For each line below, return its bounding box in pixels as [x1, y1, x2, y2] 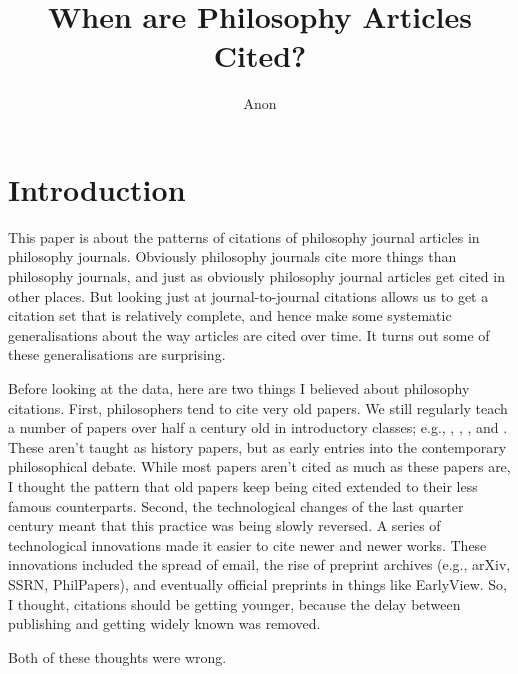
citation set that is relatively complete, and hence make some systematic [8, 305, 452, 326]
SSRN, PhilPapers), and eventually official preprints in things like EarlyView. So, [8, 573, 508, 594]
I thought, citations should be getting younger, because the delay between [8, 593, 461, 614]
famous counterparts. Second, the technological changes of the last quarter [8, 495, 464, 516]
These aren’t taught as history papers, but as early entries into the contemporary [8, 436, 507, 457]
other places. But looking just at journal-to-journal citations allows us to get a [8, 285, 489, 306]
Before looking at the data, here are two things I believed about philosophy [8, 378, 470, 398]
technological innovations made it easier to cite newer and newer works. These [8, 534, 487, 555]
